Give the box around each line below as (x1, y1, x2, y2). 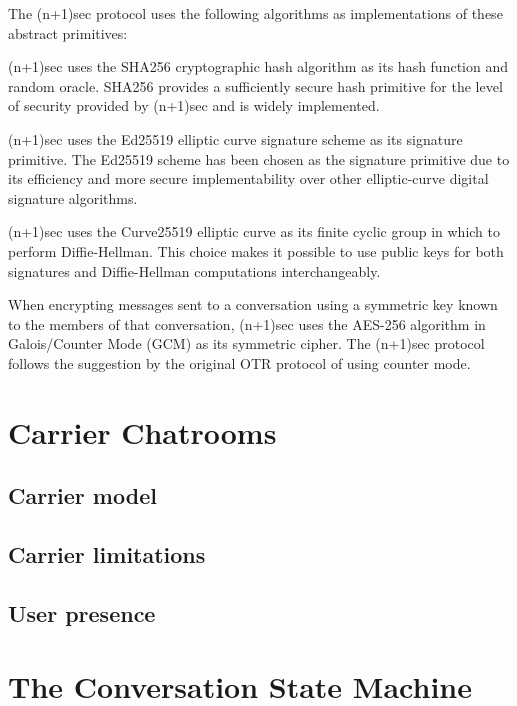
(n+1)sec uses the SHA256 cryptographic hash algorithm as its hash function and (8, 56, 509, 77)
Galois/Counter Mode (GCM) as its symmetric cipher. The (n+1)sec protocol (8, 333, 485, 354)
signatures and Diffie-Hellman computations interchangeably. (8, 260, 381, 281)
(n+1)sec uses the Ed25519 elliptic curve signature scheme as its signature (8, 128, 463, 149)
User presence (8, 597, 156, 628)
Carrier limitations (8, 539, 206, 570)
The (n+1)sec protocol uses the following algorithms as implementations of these (8, 3, 503, 23)
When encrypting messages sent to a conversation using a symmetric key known (8, 294, 498, 315)
